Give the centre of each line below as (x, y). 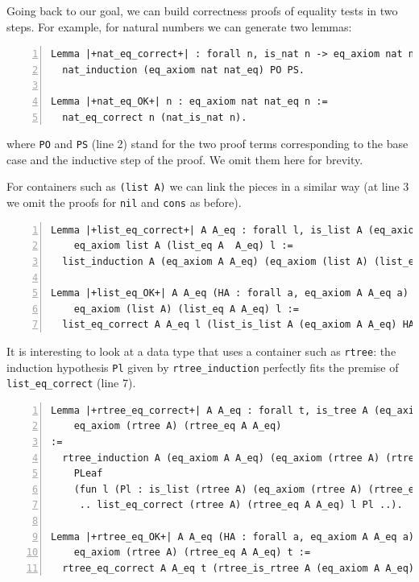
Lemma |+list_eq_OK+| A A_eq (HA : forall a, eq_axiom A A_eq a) (230, 293)
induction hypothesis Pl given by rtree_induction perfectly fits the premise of (203, 367)
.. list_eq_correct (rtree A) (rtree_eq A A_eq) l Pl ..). (241, 505)
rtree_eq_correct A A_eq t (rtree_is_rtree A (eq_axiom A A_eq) (239, 568)
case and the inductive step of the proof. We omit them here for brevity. (185, 159)
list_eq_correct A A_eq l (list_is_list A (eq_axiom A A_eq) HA (239, 325)
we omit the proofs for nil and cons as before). (124, 202)
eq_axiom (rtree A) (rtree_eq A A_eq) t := (192, 553)
